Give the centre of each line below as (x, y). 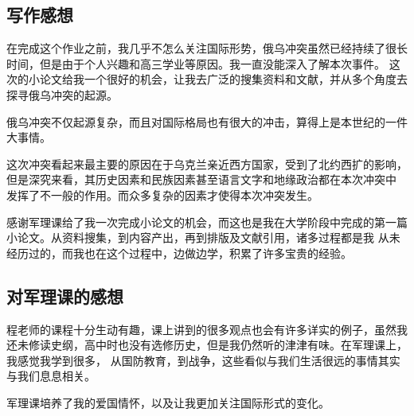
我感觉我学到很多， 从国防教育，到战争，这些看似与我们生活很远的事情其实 (203, 360)
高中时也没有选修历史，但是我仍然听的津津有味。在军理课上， (246, 345)
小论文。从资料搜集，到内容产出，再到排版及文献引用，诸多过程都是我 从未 (203, 237)
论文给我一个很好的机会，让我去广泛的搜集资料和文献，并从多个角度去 (223, 79)
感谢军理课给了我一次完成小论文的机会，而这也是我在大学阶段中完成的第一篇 (207, 222)
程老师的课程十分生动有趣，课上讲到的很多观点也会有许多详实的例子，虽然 (201, 329)
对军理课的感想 (65, 295)
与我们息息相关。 (51, 376)
